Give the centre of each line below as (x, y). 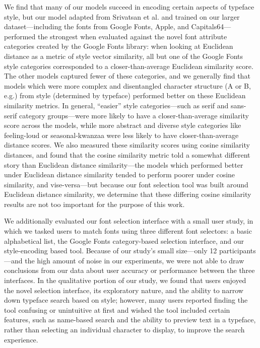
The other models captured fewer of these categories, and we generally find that (127, 76)
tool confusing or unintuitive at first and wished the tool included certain (117, 309)
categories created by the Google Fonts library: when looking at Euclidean (119, 46)
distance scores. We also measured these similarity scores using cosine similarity (127, 145)
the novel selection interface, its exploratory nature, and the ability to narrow (124, 290)
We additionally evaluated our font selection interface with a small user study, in (129, 221)
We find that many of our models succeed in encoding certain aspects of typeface (129, 7)
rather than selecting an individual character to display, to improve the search (124, 329)
